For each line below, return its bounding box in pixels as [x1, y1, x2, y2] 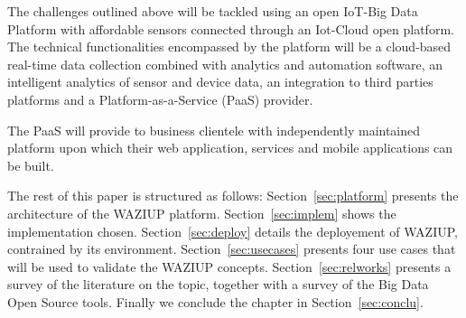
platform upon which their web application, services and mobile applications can [7, 138, 453, 157]
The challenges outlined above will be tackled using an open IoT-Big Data [7, 2, 418, 20]
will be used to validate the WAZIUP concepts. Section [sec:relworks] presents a [7, 257, 452, 276]
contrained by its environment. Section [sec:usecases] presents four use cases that [7, 239, 456, 258]
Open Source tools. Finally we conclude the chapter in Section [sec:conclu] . [7, 292, 424, 311]
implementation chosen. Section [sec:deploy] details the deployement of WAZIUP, [7, 221, 458, 240]
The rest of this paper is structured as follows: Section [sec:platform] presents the [7, 186, 459, 205]
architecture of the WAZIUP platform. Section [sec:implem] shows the [7, 203, 396, 222]
